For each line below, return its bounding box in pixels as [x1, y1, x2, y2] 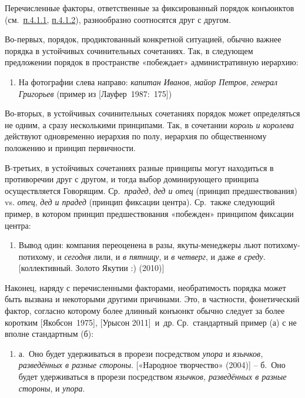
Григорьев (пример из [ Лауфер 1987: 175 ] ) [18, 87, 172, 99]
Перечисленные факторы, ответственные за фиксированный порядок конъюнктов [5, 2, 294, 14]
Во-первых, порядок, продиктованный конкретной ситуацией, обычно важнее [5, 33, 281, 45]
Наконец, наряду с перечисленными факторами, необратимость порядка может [5, 281, 286, 293]
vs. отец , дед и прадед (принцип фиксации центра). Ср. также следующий [5, 196, 275, 208]
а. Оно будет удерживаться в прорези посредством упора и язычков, [18, 347, 263, 359]
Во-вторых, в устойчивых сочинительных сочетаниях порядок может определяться [5, 107, 300, 119]
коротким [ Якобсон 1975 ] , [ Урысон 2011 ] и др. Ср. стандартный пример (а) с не [5, 316, 297, 328]
